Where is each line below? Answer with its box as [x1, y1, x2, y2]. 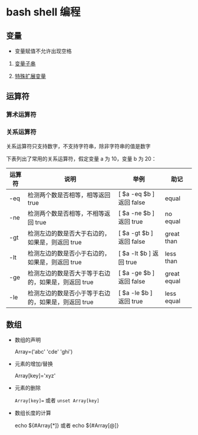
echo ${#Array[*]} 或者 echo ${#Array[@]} [14, 422, 119, 429]
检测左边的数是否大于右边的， [27, 229, 111, 237]
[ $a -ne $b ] [118, 209, 155, 217]
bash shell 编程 [6, 5, 81, 19]
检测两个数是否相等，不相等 [27, 209, 105, 217]
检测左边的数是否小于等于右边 [27, 289, 111, 297]
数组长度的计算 [14, 410, 51, 417]
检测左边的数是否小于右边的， [27, 249, 111, 257]
